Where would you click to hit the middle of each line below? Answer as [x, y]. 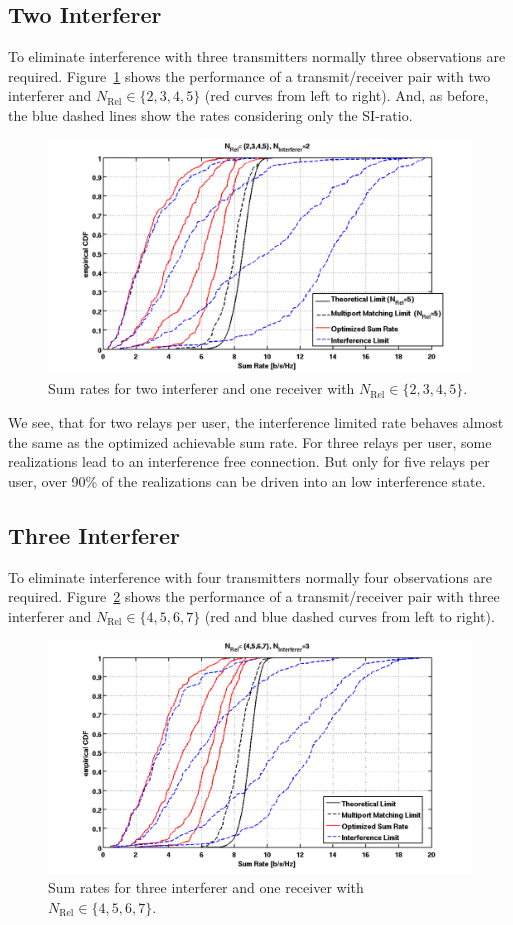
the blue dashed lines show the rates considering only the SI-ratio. [210, 114]
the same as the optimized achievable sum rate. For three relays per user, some [250, 441]
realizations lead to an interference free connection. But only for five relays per [249, 461]
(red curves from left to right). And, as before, [346, 95]
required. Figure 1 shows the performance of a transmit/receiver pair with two [249, 75]
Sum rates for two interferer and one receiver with [201, 388]
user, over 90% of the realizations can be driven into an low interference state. [247, 480]
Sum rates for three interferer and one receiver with [206, 887]
